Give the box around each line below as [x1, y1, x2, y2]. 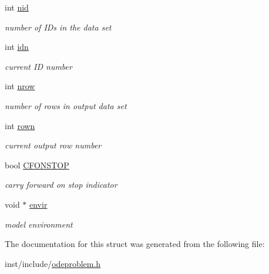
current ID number [5, 60, 72, 72]
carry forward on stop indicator [5, 178, 117, 191]
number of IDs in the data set [5, 21, 112, 33]
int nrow [5, 80, 35, 92]
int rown [5, 119, 35, 131]
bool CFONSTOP [5, 158, 69, 171]
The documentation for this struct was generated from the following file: [5, 238, 265, 250]
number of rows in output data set [5, 99, 127, 111]
